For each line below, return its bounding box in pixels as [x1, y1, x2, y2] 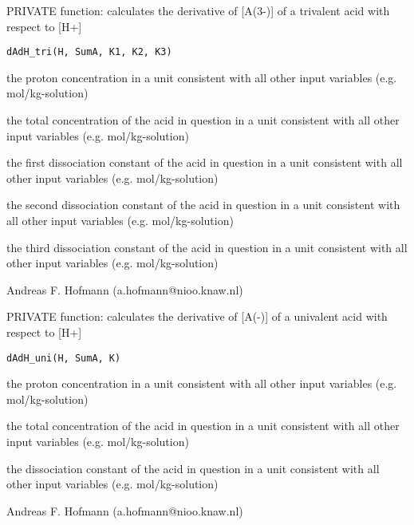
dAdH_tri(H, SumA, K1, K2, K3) [6, 46, 172, 58]
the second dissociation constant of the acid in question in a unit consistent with [6, 196, 400, 213]
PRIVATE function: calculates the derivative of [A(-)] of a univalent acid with [6, 308, 388, 325]
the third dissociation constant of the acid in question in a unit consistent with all [6, 239, 408, 255]
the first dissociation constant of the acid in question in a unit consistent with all [6, 154, 403, 171]
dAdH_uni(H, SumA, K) [6, 352, 121, 364]
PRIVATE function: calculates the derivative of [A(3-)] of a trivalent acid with [6, 2, 390, 18]
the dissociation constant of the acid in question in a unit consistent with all [6, 460, 380, 476]
